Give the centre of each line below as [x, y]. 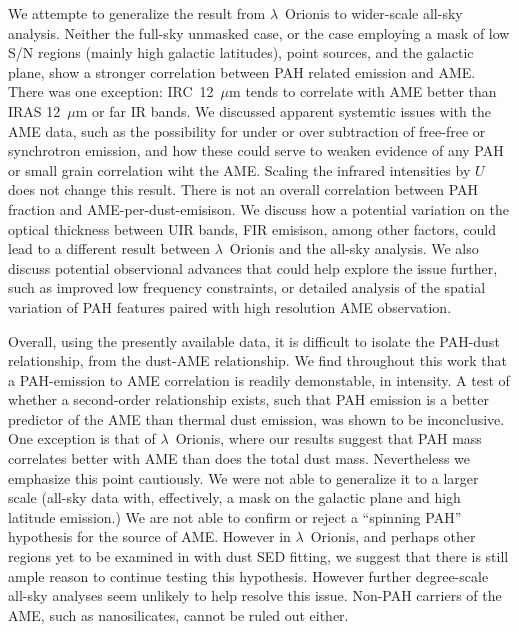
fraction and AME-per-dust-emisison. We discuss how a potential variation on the [258, 208]
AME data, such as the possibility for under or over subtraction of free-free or [247, 130]
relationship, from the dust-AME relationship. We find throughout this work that [257, 360]
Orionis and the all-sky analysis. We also [354, 248]
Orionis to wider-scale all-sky [374, 13]
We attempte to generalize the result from [137, 13]
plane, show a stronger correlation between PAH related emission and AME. [242, 71]
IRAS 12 [34, 110]
